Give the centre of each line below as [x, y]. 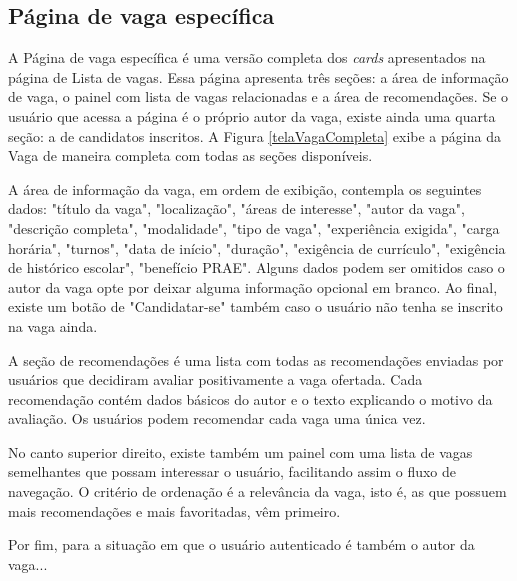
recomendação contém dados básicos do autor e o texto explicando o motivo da [250, 398]
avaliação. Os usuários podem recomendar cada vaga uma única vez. [217, 418]
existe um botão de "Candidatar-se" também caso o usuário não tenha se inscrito [255, 306]
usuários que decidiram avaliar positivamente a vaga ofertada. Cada [215, 379]
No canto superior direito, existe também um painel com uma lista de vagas [240, 451]
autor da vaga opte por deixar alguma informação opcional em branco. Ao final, [253, 286]
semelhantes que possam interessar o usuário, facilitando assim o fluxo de [232, 471]
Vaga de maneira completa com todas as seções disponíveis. [190, 155]
